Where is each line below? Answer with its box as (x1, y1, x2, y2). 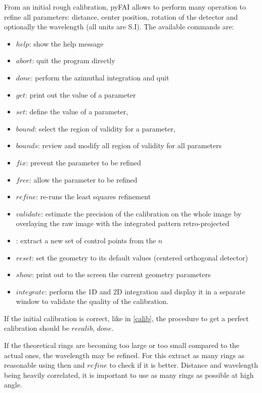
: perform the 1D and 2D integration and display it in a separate (45, 286, 245, 296)
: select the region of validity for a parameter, (34, 123, 176, 134)
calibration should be (4, 323, 69, 333)
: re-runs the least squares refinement (36, 191, 151, 202)
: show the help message (29, 38, 104, 49)
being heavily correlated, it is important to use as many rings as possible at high (4, 369, 254, 380)
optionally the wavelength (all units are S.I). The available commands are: (4, 21, 234, 32)
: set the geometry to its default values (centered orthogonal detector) (31, 252, 248, 263)
